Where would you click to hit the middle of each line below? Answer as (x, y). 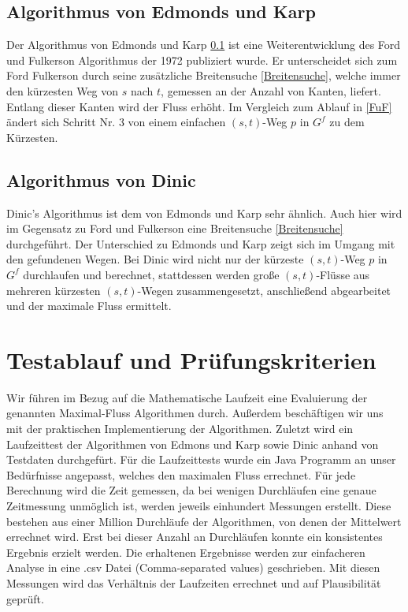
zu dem (347, 122)
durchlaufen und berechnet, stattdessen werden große (151, 274)
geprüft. (25, 598)
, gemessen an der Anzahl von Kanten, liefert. (271, 90)
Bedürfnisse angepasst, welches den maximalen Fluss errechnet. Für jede (181, 474)
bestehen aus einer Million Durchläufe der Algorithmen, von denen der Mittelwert (204, 521)
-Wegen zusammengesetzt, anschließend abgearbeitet (264, 290)
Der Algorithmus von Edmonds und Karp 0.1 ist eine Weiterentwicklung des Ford (204, 45)
